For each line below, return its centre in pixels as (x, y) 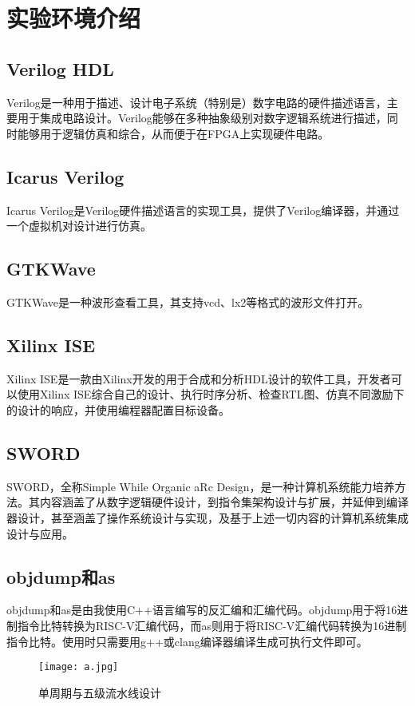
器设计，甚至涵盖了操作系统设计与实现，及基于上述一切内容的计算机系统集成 (207, 517)
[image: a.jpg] (79, 667)
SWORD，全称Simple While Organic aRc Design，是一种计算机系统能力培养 (201, 486)
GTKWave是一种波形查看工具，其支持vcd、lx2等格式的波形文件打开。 (188, 301)
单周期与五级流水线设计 (100, 692)
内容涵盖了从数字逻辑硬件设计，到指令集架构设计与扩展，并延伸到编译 (224, 502)
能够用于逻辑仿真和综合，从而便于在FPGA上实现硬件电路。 (173, 133)
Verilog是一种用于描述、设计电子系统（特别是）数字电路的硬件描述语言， (197, 102)
